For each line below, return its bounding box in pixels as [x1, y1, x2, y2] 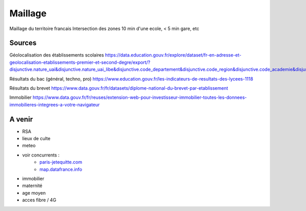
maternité [22, 182, 43, 189]
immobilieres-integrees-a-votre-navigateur [9, 101, 100, 108]
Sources [9, 39, 37, 47]
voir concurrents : [22, 152, 60, 158]
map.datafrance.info [39, 166, 83, 172]
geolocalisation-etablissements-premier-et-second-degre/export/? [9, 59, 150, 65]
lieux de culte [22, 136, 50, 142]
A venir [9, 115, 33, 123]
